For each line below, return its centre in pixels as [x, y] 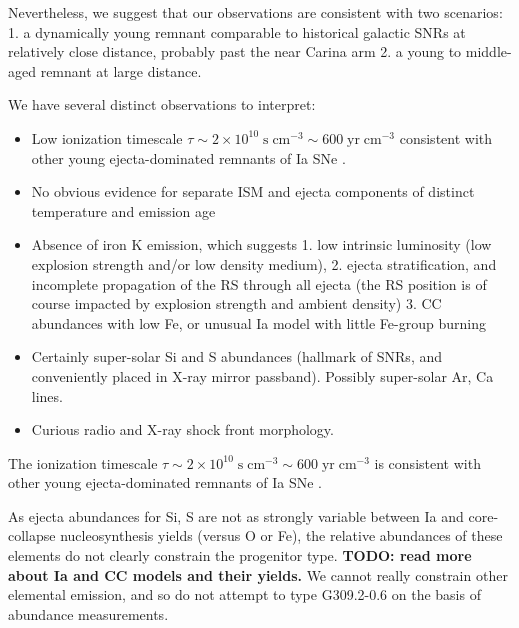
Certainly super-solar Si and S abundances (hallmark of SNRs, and [237, 356]
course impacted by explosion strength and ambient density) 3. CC [236, 303]
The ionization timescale [83, 462]
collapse [32, 535]
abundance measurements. [88, 613]
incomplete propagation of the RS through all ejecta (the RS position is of [259, 283]
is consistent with [427, 462]
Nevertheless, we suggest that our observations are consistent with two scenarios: [255, 12]
